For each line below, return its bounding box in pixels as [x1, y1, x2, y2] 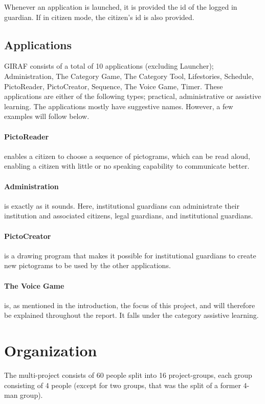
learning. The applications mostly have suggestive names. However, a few [4, 100, 233, 111]
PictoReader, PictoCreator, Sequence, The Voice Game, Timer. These [4, 80, 223, 91]
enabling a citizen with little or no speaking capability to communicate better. [4, 160, 250, 171]
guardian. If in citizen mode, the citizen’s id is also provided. [4, 11, 194, 22]
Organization [4, 340, 97, 361]
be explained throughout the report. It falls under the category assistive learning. [4, 310, 259, 320]
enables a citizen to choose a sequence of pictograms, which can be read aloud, [4, 150, 250, 161]
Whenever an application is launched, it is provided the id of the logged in [4, 2, 237, 12]
